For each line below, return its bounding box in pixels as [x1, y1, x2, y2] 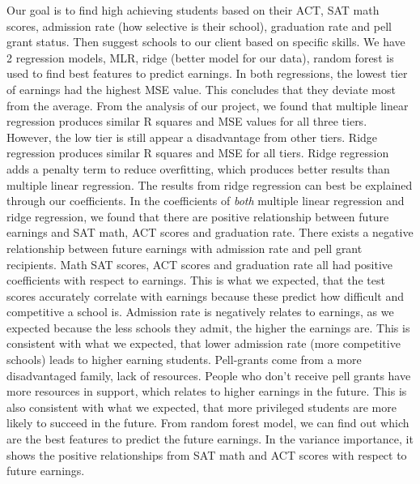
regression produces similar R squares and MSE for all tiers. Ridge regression [6, 144, 389, 161]
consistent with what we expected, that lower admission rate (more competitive [6, 335, 401, 352]
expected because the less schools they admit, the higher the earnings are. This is [6, 319, 410, 336]
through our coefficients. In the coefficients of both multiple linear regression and [6, 192, 405, 209]
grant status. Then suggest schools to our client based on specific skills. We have [6, 33, 405, 50]
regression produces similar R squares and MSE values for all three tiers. [6, 113, 367, 130]
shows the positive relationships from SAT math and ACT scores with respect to [6, 446, 407, 463]
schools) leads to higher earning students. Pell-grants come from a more [6, 351, 362, 368]
